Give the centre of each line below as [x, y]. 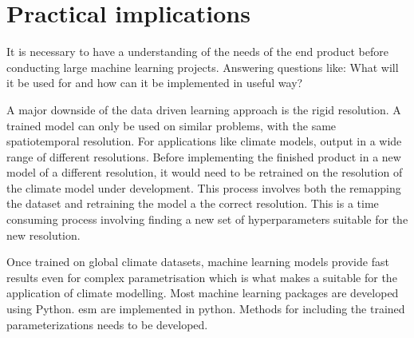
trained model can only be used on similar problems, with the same [172, 125]
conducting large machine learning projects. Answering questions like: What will [203, 67]
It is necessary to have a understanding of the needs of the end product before [197, 52]
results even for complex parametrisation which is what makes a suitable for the [202, 277]
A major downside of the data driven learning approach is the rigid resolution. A [204, 109]
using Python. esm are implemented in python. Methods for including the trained [206, 309]
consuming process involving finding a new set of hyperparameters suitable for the [207, 219]
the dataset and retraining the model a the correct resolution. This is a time [193, 203]
